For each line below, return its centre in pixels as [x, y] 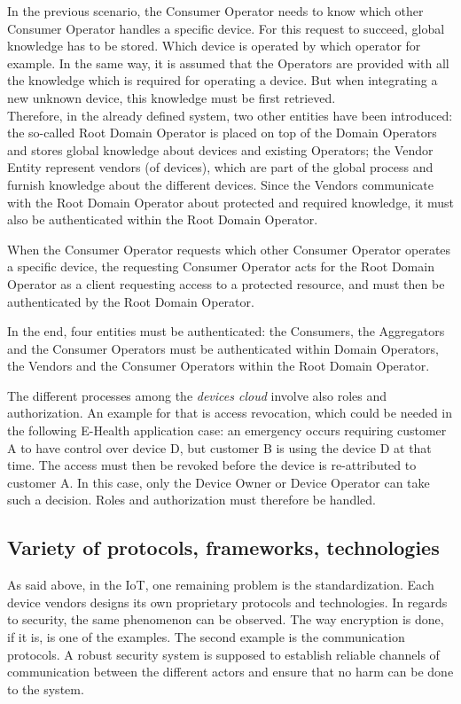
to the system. [46, 688]
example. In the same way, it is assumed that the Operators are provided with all [228, 63]
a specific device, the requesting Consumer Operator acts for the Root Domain [221, 266]
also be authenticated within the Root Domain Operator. [163, 219]
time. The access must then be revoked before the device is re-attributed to [212, 465]
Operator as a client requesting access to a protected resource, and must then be [226, 283]
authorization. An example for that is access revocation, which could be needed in [230, 413]
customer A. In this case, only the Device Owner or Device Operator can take [219, 482]
